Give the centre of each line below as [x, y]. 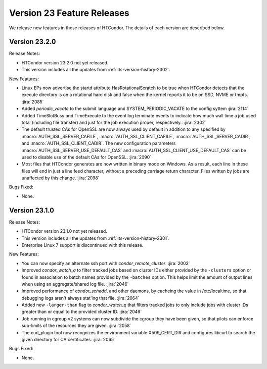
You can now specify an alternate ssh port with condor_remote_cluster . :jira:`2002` [106, 263]
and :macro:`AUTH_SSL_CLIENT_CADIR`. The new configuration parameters [99, 143]
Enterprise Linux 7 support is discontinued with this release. [82, 245]
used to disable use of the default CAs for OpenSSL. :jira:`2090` [87, 157]
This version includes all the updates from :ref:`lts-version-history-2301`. [96, 238]
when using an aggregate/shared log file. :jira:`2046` [75, 284]
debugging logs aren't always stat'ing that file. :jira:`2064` [80, 298]
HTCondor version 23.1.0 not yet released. [64, 231]
